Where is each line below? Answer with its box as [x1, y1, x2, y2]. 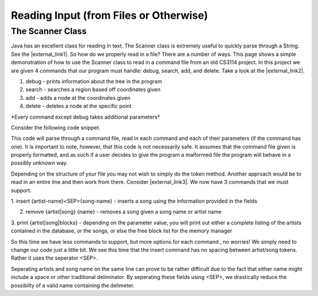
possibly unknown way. [11, 159, 68, 167]
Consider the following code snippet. [11, 124, 101, 131]
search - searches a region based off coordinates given [25, 86, 161, 93]
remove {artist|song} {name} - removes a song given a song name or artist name [25, 208, 222, 216]
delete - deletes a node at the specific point [25, 103, 132, 110]
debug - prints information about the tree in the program [25, 78, 162, 85]
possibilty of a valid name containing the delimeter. [11, 282, 135, 289]
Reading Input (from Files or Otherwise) [11, 9, 208, 22]
